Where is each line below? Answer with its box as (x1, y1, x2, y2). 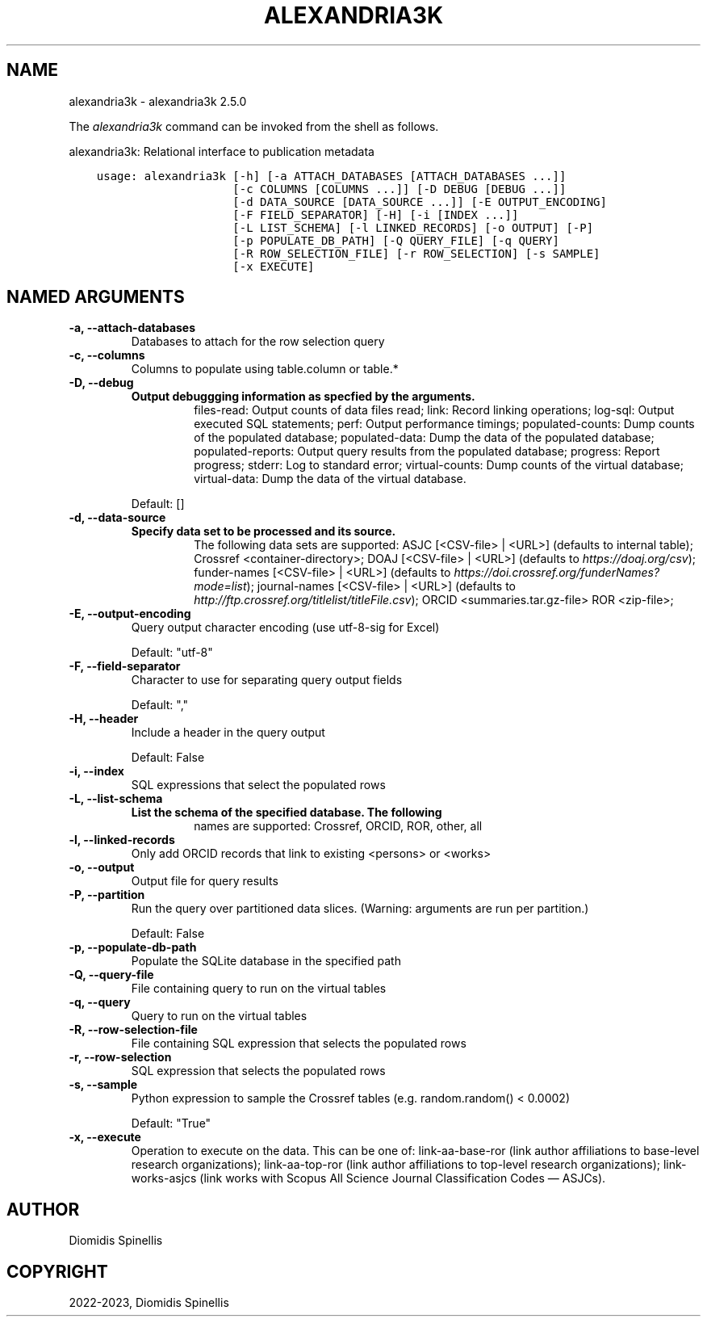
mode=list (194, 579, 247, 594)
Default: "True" (131, 1116, 211, 1131)
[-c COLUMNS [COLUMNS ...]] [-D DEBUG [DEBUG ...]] (232, 182, 567, 195)
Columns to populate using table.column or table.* (131, 362, 399, 376)
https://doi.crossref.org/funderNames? (454, 565, 660, 580)
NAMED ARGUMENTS (6, 287, 185, 308)
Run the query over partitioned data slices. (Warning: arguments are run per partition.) (131, 901, 589, 916)
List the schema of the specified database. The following (131, 805, 442, 820)
